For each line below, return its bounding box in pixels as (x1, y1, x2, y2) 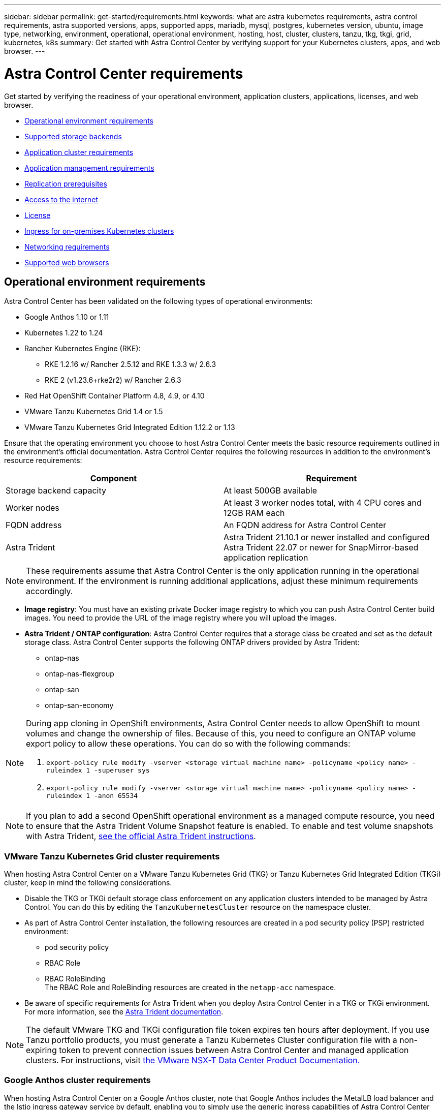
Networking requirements (24, 242, 110, 251)
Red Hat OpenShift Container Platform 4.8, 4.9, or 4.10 (24, 391, 205, 400)
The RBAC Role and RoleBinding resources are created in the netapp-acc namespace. (45, 983, 336, 992)
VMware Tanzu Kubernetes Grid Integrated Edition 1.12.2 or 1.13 (24, 423, 235, 432)
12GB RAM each (224, 508, 285, 518)
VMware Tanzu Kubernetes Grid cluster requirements (4, 851, 220, 861)
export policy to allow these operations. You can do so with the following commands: (26, 738, 351, 749)
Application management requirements (24, 163, 154, 172)
